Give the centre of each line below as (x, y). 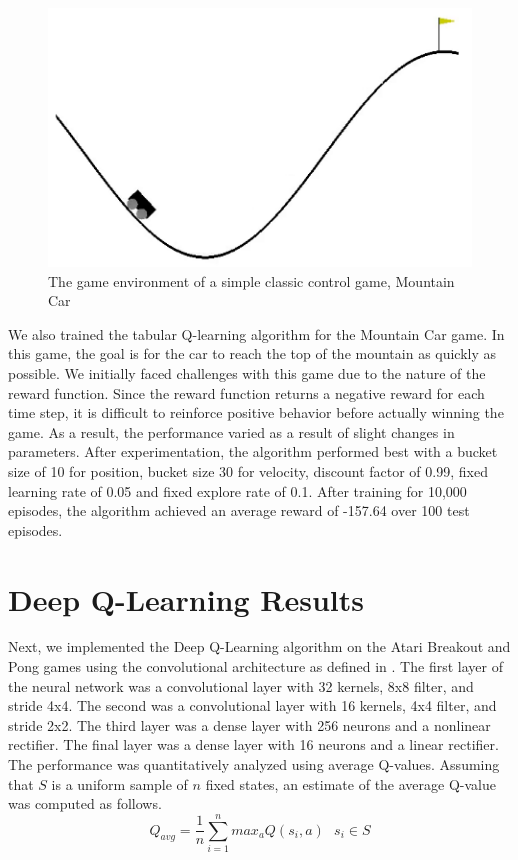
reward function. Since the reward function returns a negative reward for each (246, 392)
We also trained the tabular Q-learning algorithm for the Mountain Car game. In (256, 333)
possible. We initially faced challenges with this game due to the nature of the (247, 372)
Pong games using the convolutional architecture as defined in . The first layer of (255, 666)
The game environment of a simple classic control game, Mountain (251, 280)
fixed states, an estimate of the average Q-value (350, 783)
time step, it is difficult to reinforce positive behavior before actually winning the (256, 412)
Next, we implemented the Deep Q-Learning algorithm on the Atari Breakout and (259, 646)
